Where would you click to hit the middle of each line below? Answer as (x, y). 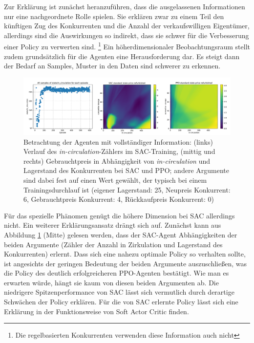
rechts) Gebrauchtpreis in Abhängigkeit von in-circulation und (117, 161)
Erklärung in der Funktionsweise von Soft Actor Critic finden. (96, 311)
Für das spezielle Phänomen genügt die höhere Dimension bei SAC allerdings (119, 215)
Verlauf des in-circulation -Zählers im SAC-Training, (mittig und (119, 151)
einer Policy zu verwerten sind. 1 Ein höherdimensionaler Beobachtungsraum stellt (127, 46)
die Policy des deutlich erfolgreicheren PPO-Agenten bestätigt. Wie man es (116, 273)
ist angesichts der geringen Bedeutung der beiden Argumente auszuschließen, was (125, 263)
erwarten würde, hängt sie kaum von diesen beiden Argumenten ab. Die (111, 282)
